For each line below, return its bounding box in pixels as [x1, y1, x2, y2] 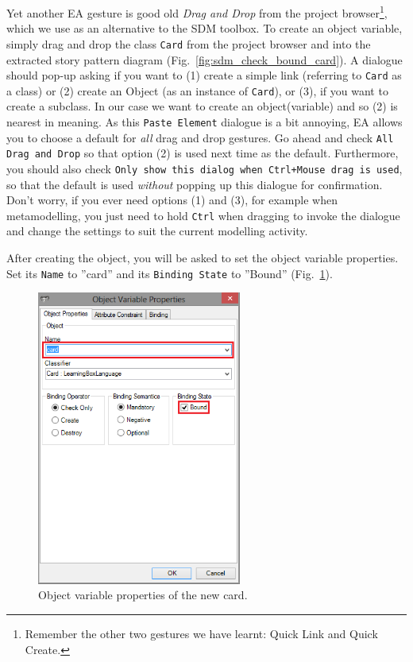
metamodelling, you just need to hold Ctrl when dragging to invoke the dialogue [6, 207, 400, 223]
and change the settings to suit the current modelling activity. [6, 223, 308, 239]
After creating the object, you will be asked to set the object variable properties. [6, 250, 399, 266]
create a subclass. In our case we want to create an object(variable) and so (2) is [6, 98, 398, 114]
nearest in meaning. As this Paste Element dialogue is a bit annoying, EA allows [6, 114, 403, 130]
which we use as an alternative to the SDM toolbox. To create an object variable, [6, 20, 403, 37]
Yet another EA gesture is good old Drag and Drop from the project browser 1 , [6, 2, 388, 21]
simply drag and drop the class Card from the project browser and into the [6, 35, 371, 52]
